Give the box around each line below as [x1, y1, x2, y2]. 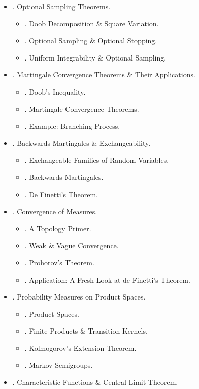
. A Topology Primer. [24, 223, 91, 233]
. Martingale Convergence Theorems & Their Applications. [12, 69, 195, 80]
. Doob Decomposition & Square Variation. [24, 18, 159, 28]
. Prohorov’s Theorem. [24, 257, 94, 267]
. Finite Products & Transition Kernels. [24, 325, 148, 336]
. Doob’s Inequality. [24, 86, 86, 97]
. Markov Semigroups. [24, 360, 93, 370]
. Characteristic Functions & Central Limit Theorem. [12, 377, 178, 387]
